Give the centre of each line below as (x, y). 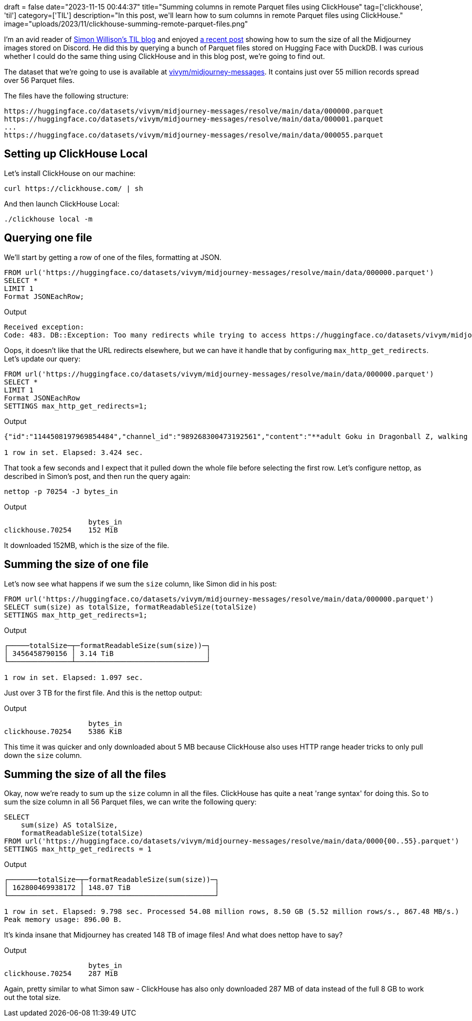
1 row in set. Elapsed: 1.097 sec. (74, 677)
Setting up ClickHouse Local (76, 154)
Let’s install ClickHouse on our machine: (70, 173)
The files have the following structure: (66, 96)
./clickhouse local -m (48, 219)
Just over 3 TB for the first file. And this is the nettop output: (103, 692)
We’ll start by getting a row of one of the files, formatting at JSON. (113, 257)
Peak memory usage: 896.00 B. (63, 920)
